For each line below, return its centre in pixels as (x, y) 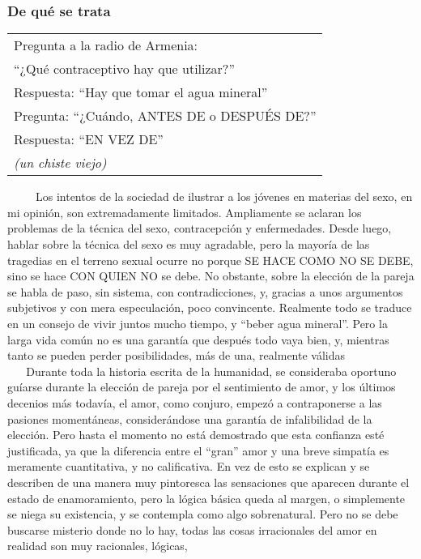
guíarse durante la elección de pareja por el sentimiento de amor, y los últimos (202, 387)
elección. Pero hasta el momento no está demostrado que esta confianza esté (196, 435)
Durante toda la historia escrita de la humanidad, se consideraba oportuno (211, 371)
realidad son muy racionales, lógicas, (98, 546)
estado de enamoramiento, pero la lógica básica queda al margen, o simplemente (206, 498)
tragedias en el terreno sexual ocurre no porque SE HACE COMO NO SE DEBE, (210, 260)
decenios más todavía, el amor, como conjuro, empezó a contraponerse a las (195, 402)
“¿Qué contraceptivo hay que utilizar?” (124, 69)
